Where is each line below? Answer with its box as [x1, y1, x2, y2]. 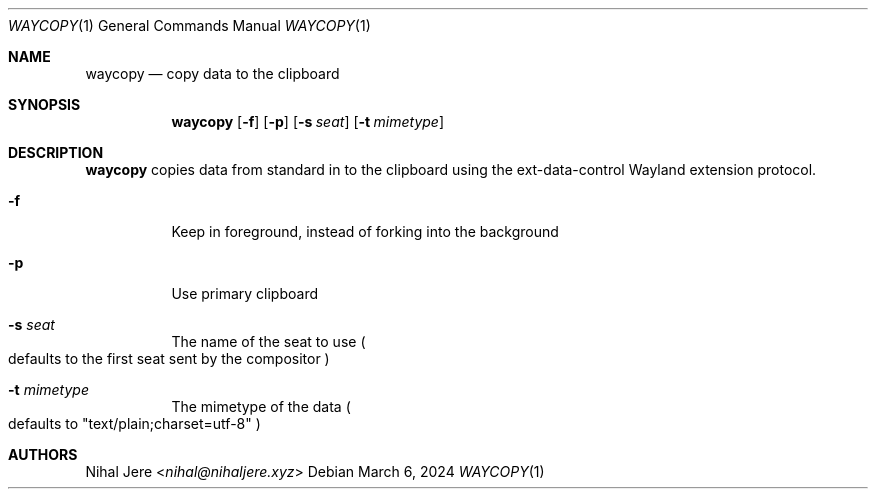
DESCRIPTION [8, 144, 104, 161]
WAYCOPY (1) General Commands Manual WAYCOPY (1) [8, 17, 371, 34]
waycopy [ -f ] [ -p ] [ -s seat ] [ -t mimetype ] [171, 113, 444, 130]
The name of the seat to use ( [171, 333, 366, 350]
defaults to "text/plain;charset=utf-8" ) [8, 415, 261, 432]
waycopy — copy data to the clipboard [85, 65, 340, 82]
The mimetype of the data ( [171, 398, 351, 415]
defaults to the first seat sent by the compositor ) [8, 350, 330, 367]
